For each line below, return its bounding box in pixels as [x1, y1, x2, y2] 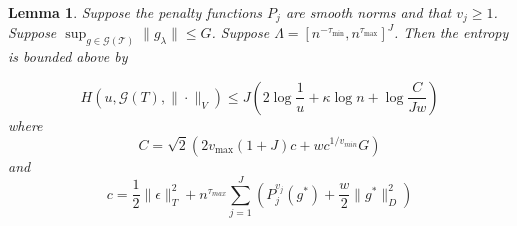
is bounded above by [8, 46, 128, 67]
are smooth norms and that [285, 2, 452, 22]
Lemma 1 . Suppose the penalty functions [8, 2, 263, 22]
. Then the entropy [393, 22, 509, 43]
